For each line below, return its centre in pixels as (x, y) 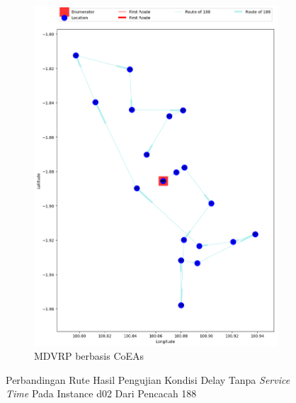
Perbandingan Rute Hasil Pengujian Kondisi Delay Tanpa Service (148, 379)
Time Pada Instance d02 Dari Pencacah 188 (101, 393)
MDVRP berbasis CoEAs (89, 356)
